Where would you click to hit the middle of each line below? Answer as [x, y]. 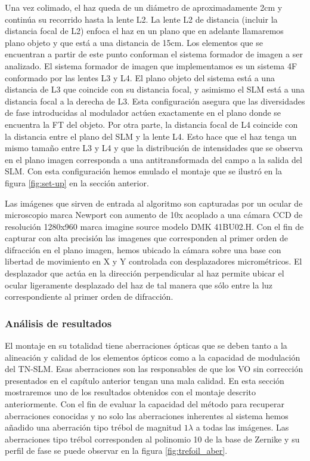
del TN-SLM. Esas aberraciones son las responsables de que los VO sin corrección [154, 369]
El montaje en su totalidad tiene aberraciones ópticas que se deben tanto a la [146, 345]
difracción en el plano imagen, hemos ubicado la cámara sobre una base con [143, 249]
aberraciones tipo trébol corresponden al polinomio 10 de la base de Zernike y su [152, 439]
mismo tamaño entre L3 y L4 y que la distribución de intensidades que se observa [154, 148]
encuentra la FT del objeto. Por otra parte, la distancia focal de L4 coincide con [151, 124]
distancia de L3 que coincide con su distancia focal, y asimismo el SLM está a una [155, 89]
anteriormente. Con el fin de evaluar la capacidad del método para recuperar [145, 404]
